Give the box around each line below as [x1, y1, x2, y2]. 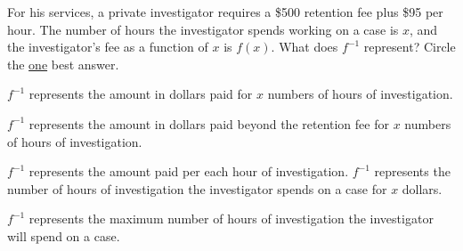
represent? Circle [363, 37, 456, 56]
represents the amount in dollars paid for [28, 85, 253, 103]
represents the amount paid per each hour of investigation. [28, 162, 349, 181]
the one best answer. [7, 54, 119, 73]
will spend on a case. [7, 226, 120, 245]
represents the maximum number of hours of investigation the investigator [28, 209, 434, 228]
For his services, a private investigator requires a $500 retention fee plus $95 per [7, 3, 443, 20]
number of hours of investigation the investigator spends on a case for [7, 179, 387, 198]
